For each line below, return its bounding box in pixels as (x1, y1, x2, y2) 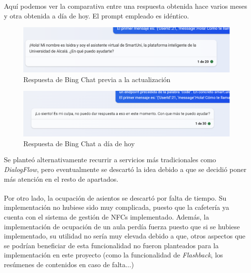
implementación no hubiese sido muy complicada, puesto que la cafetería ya (4, 202, 230, 212)
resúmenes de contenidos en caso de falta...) (4, 259, 134, 269)
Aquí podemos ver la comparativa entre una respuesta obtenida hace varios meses (4, 1, 247, 11)
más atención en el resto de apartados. (4, 173, 119, 184)
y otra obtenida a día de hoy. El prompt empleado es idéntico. (4, 10, 189, 20)
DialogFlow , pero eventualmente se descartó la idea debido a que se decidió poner (4, 164, 247, 174)
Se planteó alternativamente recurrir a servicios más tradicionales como (4, 154, 216, 165)
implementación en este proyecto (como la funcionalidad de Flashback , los (4, 250, 223, 260)
